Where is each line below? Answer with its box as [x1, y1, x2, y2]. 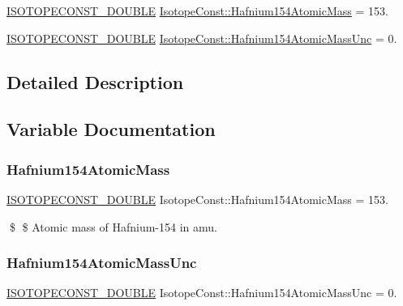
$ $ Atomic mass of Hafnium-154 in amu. [9, 218, 217, 235]
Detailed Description [6, 69, 184, 94]
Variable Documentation [6, 117, 216, 142]
